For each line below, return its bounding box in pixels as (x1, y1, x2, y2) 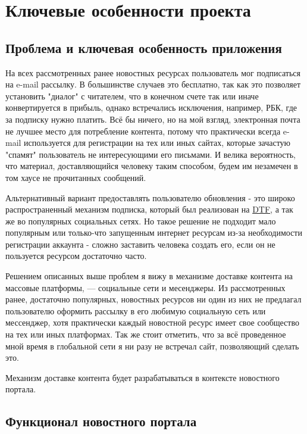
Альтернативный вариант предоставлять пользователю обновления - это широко (5, 191, 295, 204)
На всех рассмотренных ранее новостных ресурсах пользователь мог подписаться (5, 66, 300, 79)
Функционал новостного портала (5, 412, 197, 430)
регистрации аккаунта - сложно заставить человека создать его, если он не (5, 238, 275, 250)
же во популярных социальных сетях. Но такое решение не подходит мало (5, 214, 276, 227)
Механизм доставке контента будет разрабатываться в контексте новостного (5, 371, 280, 383)
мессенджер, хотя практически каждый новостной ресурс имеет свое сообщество (5, 316, 299, 329)
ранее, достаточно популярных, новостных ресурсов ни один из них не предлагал (5, 293, 302, 305)
